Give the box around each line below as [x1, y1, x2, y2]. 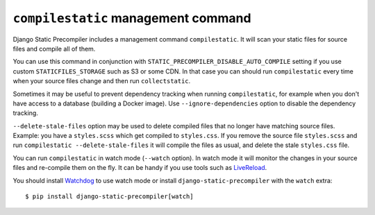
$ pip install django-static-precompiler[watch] [25, 193, 194, 200]
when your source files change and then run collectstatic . [12, 77, 191, 85]
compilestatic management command [12, 10, 251, 26]
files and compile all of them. [12, 44, 96, 53]
